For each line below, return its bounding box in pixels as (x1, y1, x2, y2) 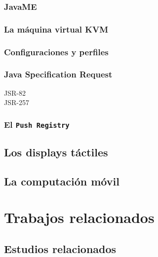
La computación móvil (4, 173, 119, 188)
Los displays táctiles (4, 144, 108, 159)
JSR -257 (4, 97, 29, 108)
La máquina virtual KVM (4, 23, 109, 35)
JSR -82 (4, 87, 26, 98)
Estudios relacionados (4, 241, 117, 256)
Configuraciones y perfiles (4, 45, 109, 58)
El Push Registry (4, 118, 70, 130)
